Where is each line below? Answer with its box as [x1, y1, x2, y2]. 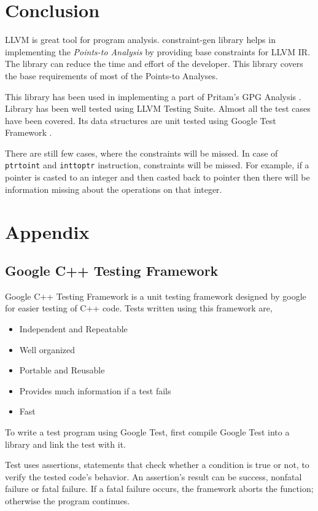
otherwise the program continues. [5, 494, 130, 507]
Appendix [5, 219, 90, 244]
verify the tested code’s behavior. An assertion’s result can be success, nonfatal [5, 470, 302, 483]
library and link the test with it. [5, 437, 126, 450]
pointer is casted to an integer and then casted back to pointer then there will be [5, 171, 310, 184]
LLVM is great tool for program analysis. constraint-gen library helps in [5, 33, 276, 46]
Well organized [19, 343, 76, 356]
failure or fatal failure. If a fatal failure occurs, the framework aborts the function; [5, 482, 314, 495]
